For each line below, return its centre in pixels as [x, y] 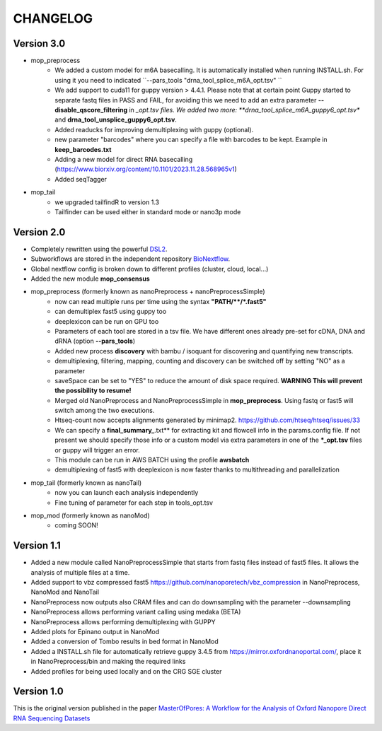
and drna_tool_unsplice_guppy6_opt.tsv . [116, 119]
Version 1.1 [37, 545]
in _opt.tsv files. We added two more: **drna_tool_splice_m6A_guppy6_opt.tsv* [244, 110]
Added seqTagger [81, 179]
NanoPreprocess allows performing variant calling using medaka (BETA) [136, 612]
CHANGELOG [53, 18]
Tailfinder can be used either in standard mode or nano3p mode [148, 211]
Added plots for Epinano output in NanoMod [95, 632]
